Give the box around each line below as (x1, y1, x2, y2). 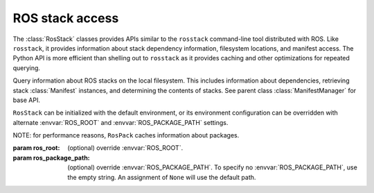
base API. (12, 96, 41, 104)
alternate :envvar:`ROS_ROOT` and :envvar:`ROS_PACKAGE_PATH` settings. (12, 118, 229, 126)
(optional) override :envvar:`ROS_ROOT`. (67, 144, 184, 152)
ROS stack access (12, 10, 119, 26)
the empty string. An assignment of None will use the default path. (67, 173, 256, 181)
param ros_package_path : (12, 153, 90, 162)
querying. (12, 63, 41, 72)
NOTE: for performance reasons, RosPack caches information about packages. (12, 131, 240, 140)
